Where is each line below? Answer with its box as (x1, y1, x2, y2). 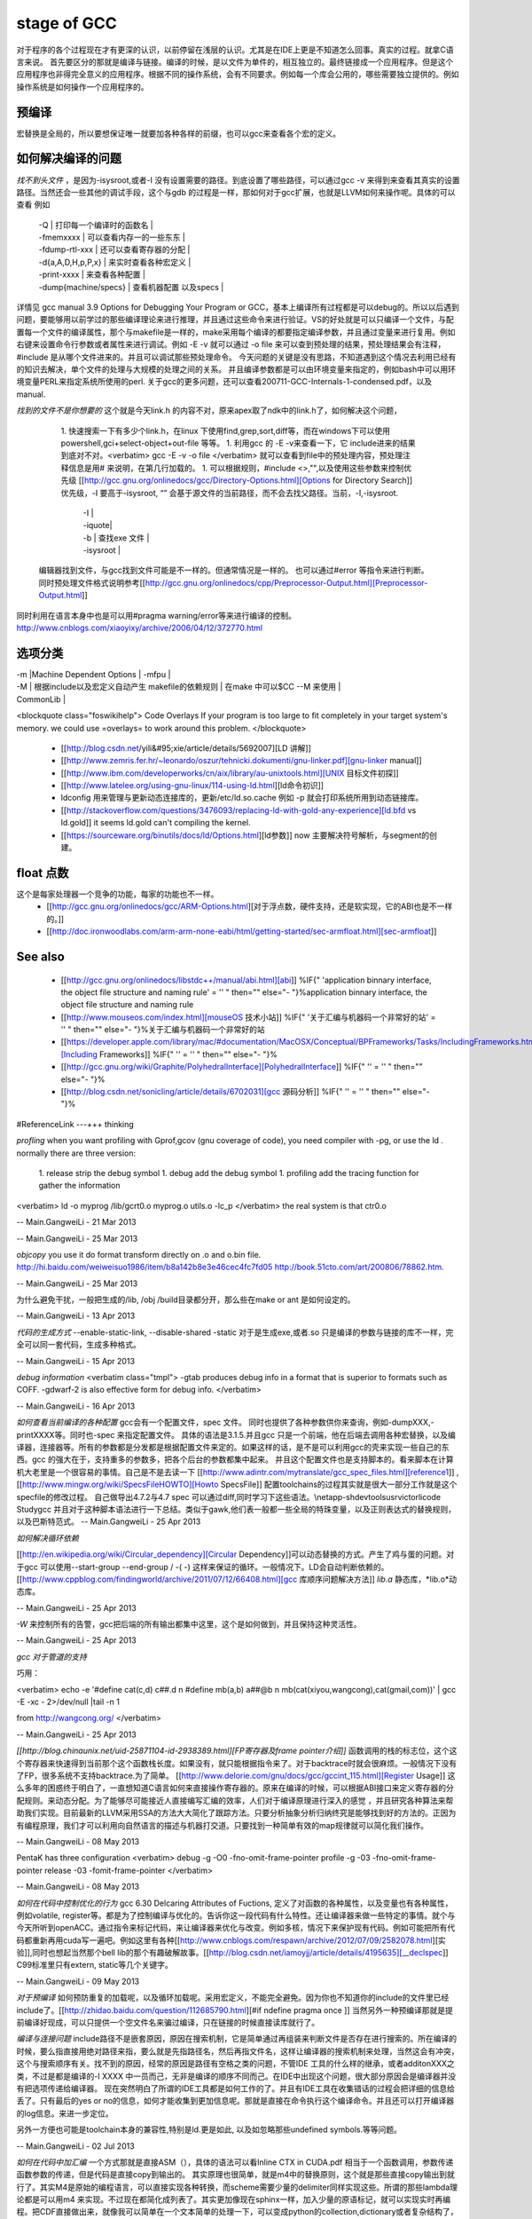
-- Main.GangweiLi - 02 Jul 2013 (16, 2140, 135, 2152)
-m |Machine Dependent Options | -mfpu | (16, 668, 171, 679)
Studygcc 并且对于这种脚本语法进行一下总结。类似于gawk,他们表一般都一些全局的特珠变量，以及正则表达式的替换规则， (16, 1504, 457, 1514)
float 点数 (16, 865, 69, 880)
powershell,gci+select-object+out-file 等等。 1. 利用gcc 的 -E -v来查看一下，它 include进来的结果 (60, 438, 416, 448)
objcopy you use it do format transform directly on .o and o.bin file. (16, 1249, 262, 1260)
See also (16, 949, 66, 964)
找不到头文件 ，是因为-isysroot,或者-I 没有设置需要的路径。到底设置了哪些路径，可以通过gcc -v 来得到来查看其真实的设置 (16, 174, 460, 186)
